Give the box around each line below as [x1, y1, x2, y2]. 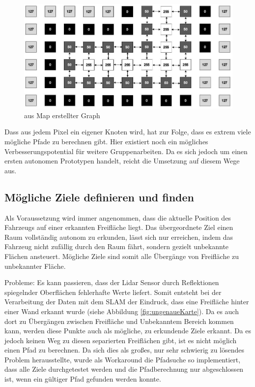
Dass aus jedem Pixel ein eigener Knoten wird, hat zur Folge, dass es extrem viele [4, 127, 251, 137]
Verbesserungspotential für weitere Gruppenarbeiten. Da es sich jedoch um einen [4, 146, 248, 156]
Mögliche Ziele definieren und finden [4, 189, 195, 204]
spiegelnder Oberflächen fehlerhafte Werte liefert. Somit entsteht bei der [4, 287, 222, 297]
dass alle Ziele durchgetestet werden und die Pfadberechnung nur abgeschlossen [4, 364, 244, 374]
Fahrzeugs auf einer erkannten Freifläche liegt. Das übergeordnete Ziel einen [4, 222, 233, 232]
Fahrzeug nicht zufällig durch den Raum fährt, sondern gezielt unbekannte [4, 241, 229, 252]
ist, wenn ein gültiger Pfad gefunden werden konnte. [4, 374, 161, 384]
